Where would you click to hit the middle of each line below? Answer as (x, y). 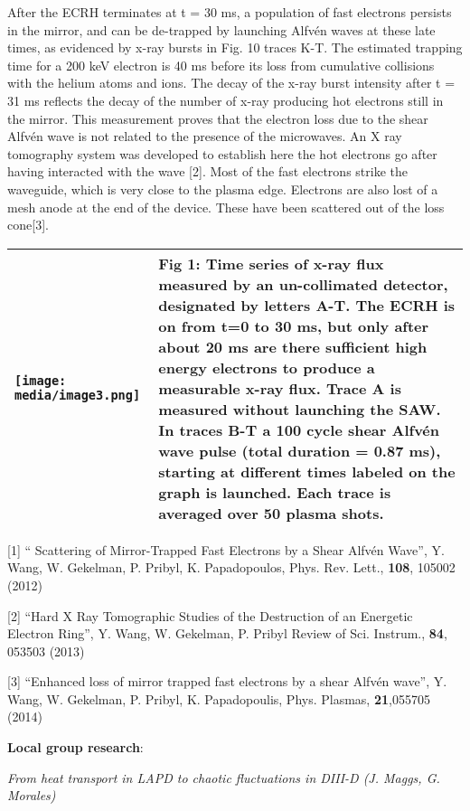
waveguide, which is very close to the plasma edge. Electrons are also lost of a (223, 189)
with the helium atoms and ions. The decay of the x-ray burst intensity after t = (231, 83)
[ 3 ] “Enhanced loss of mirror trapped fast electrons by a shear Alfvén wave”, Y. (227, 681)
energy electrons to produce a (267, 367)
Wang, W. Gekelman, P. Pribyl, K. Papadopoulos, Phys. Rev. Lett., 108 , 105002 (231, 567)
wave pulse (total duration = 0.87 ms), (300, 450)
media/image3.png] (78, 396)
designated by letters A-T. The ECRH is (307, 305)
